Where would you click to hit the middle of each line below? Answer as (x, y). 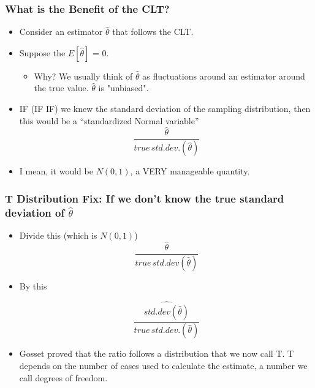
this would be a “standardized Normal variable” (109, 120)
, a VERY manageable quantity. (190, 171)
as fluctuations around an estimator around (224, 76)
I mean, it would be (56, 171)
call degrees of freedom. (63, 377)
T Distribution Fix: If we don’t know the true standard (145, 198)
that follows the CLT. (153, 32)
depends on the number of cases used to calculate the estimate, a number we (163, 366)
